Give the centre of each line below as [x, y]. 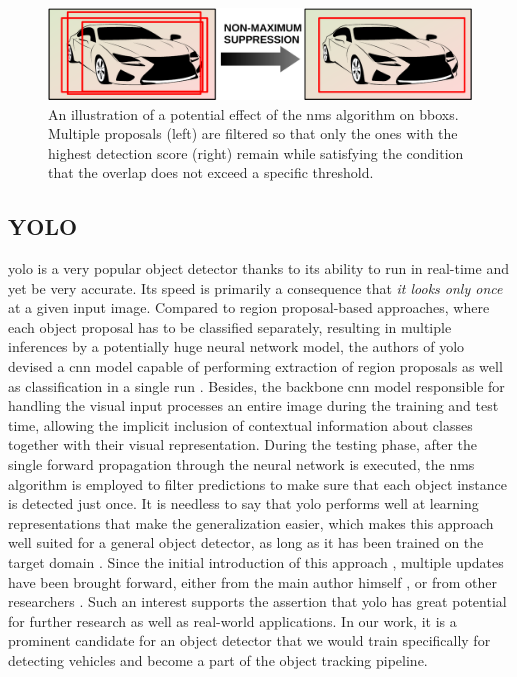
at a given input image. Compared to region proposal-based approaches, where [249, 307]
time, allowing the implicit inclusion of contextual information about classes [240, 424]
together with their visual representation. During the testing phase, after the [242, 444]
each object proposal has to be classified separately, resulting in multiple [230, 326]
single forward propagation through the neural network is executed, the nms [241, 464]
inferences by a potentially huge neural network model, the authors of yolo [236, 346]
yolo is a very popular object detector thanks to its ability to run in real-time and [258, 268]
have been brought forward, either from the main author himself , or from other [252, 581]
